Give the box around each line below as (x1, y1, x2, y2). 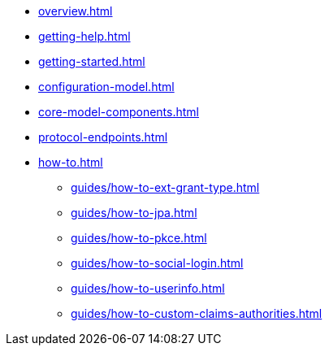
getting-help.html (38, 29, 131, 43)
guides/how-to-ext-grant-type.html (71, 180, 260, 194)
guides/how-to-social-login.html (71, 256, 244, 270)
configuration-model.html (38, 80, 175, 93)
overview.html (38, 4, 113, 18)
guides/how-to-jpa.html (71, 206, 197, 219)
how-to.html (38, 155, 103, 169)
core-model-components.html (38, 105, 199, 119)
